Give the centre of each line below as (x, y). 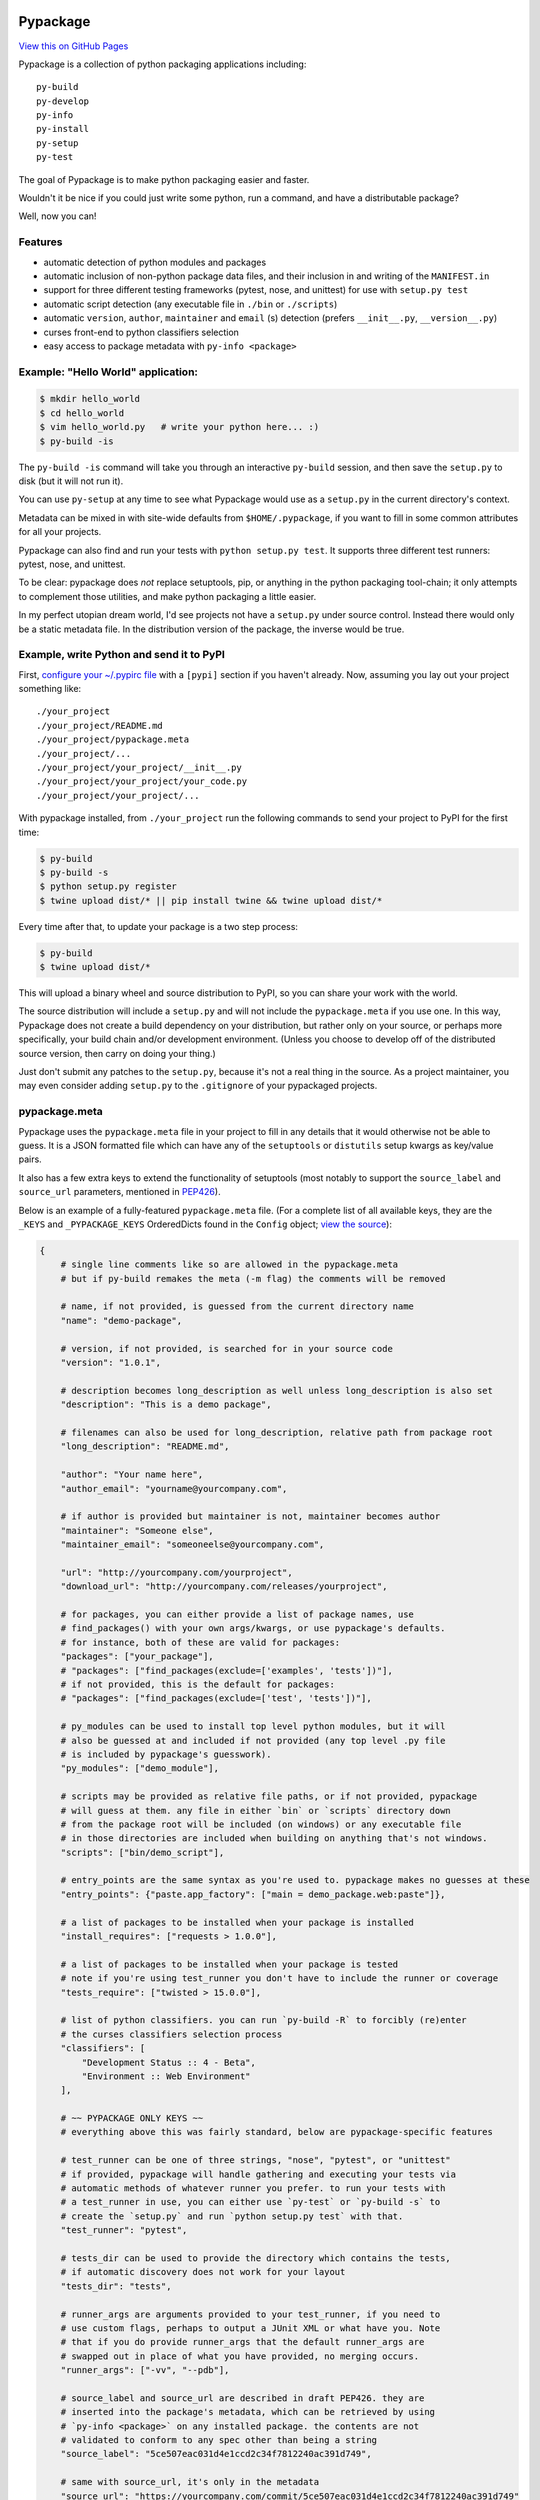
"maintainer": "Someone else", (137, 1530)
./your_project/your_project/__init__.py (139, 767)
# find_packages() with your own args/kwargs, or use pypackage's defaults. (253, 1628)
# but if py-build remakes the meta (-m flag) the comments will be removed (253, 1278)
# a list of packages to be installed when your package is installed (237, 1922)
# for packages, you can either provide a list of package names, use (237, 1614)
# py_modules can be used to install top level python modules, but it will (253, 1726)
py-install (63, 129)
